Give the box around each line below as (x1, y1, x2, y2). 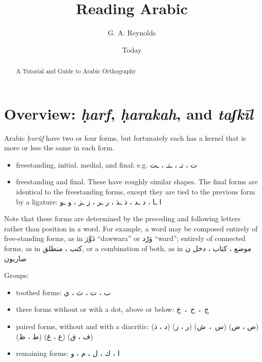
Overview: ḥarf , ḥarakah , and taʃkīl (4, 103, 253, 124)
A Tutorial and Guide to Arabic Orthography (16, 67, 136, 75)
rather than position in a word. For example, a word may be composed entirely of (4, 223, 258, 233)
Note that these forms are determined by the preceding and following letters (4, 213, 241, 224)
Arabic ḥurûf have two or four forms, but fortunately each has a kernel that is (4, 132, 246, 143)
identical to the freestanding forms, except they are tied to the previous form (16, 186, 255, 197)
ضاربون (4, 253, 27, 263)
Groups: (4, 270, 29, 280)
